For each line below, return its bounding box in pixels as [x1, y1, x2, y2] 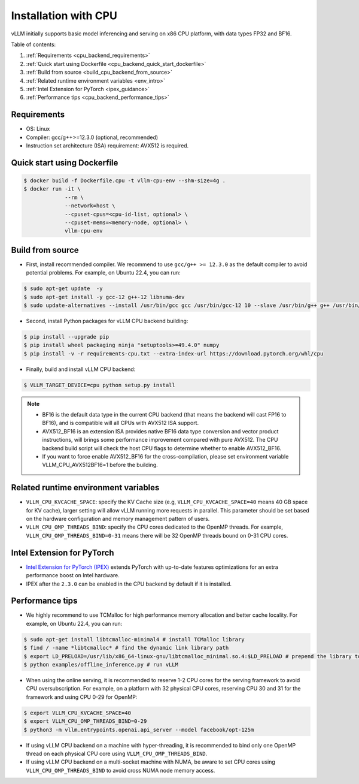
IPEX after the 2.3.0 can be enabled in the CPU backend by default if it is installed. [26, 580, 232, 587]
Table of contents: [11, 41, 56, 48]
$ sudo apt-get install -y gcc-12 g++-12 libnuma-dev [23, 294, 185, 300]
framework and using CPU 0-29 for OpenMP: [26, 693, 138, 701]
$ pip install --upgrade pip [23, 333, 109, 340]
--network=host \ [65, 203, 116, 209]
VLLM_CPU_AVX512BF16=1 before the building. [42, 462, 158, 469]
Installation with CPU [11, 9, 118, 22]
